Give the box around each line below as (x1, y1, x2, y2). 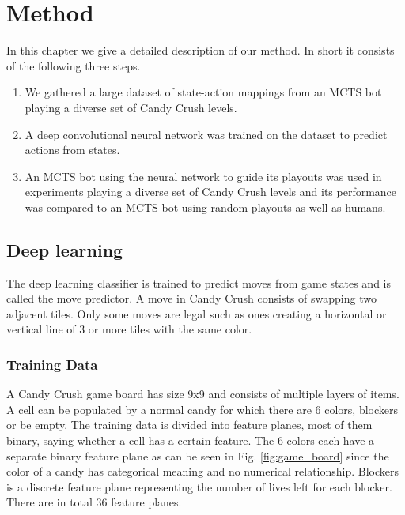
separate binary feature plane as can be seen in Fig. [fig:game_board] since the (6, 447, 389, 464)
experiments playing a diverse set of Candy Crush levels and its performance (25, 183, 397, 200)
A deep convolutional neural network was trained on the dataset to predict (25, 126, 388, 142)
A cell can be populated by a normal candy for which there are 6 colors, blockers (6, 400, 399, 417)
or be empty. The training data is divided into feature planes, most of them (6, 416, 373, 433)
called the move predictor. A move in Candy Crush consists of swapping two (6, 290, 377, 306)
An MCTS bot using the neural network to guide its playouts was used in (25, 167, 382, 184)
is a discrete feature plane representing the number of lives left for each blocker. (6, 478, 392, 494)
